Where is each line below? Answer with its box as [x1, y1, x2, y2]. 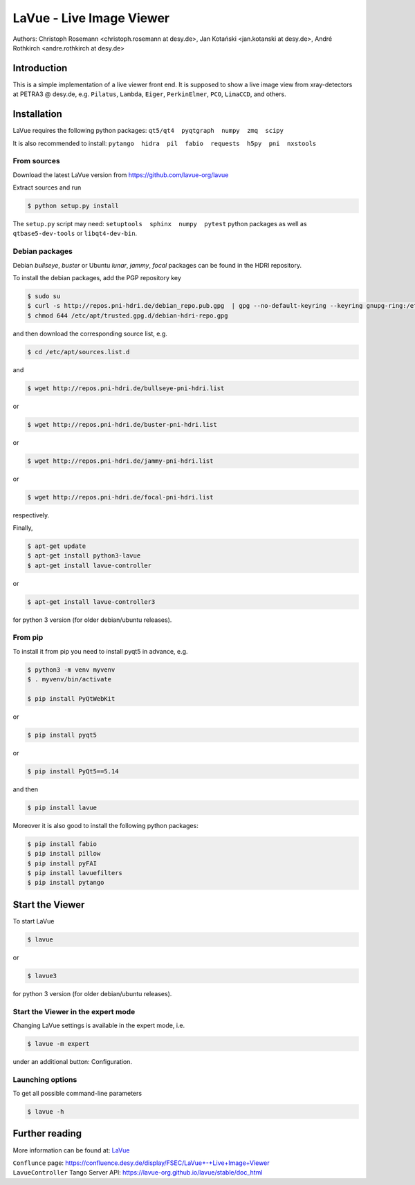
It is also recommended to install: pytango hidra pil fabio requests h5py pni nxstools [12, 139, 317, 147]
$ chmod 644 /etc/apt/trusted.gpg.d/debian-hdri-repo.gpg [27, 311, 228, 320]
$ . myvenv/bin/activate [27, 675, 112, 683]
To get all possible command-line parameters [12, 1090, 142, 1098]
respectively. [12, 511, 50, 519]
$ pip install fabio [27, 840, 97, 847]
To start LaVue [12, 917, 55, 925]
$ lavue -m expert [27, 1040, 90, 1047]
